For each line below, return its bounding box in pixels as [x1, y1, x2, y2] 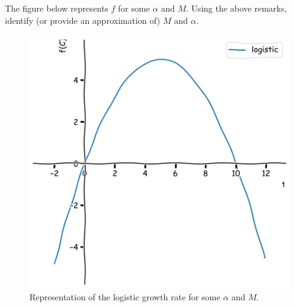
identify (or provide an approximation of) [5, 13, 160, 26]
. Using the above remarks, [186, 2, 287, 14]
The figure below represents [5, 2, 108, 14]
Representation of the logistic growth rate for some [29, 290, 221, 303]
